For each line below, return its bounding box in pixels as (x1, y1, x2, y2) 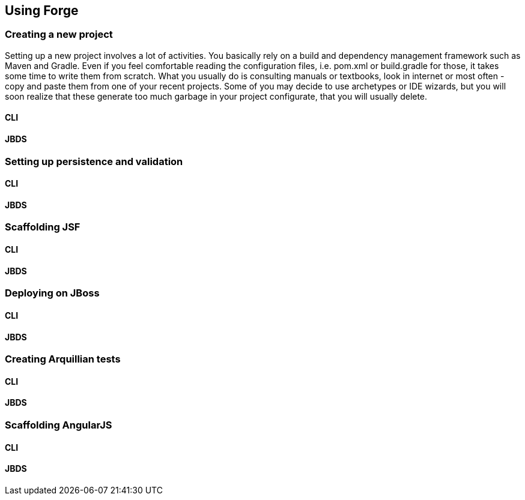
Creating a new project (5, 28, 113, 41)
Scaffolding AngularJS (5, 418, 112, 431)
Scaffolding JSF (5, 221, 80, 233)
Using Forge (5, 3, 79, 18)
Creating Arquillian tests (5, 353, 121, 366)
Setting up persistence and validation (5, 155, 183, 167)
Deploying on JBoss (5, 287, 100, 300)
